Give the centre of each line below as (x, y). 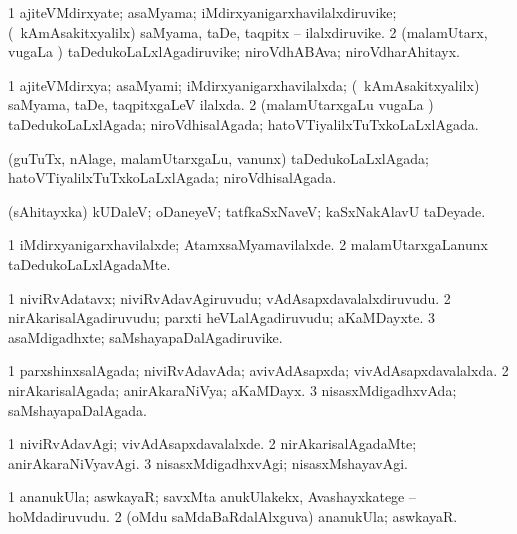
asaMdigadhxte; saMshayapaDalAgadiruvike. (145, 336)
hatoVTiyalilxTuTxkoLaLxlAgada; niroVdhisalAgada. (172, 177)
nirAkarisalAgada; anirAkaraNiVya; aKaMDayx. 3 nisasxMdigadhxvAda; (232, 389)
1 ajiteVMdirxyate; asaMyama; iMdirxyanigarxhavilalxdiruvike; (202, 12)
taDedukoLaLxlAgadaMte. (89, 263)
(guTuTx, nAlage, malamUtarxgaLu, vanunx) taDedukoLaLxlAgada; (218, 157)
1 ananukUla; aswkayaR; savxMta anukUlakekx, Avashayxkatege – (212, 496)
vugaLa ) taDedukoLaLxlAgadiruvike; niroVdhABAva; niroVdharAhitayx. (234, 51)
